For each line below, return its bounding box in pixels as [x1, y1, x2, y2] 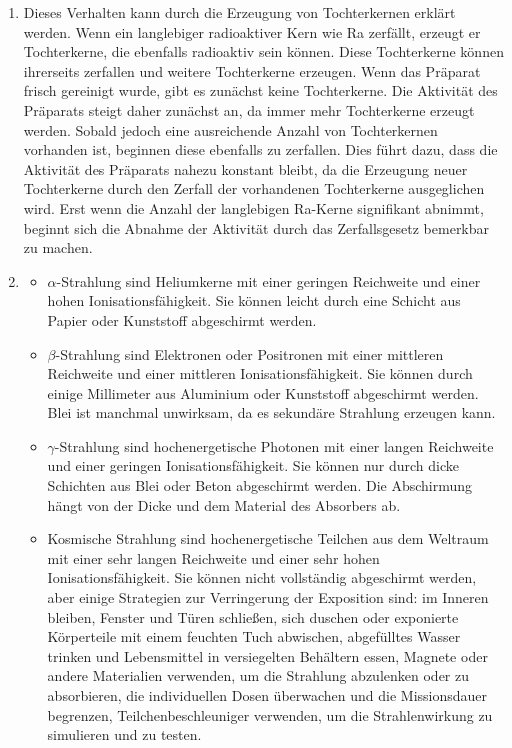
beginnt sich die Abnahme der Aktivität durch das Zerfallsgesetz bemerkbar [23, 217, 490, 238]
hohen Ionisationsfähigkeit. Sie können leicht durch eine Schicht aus [47, 290, 461, 311]
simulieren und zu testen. [47, 724, 202, 745]
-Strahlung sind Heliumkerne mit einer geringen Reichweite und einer [56, 270, 481, 291]
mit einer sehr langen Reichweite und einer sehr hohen [47, 547, 380, 568]
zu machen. [23, 237, 93, 258]
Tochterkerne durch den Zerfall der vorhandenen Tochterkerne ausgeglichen [23, 178, 485, 199]
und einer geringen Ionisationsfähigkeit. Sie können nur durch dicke [47, 455, 460, 476]
